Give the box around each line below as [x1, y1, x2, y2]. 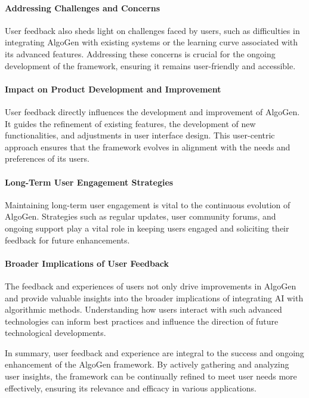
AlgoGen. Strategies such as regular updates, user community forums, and [5, 210, 276, 223]
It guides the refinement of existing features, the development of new [5, 117, 256, 129]
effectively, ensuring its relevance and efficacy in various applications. [5, 381, 257, 394]
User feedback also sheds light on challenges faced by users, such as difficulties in [5, 24, 300, 36]
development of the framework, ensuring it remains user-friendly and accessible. [5, 59, 296, 72]
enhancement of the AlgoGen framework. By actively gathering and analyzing [5, 358, 289, 371]
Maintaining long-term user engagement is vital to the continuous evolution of [5, 198, 291, 211]
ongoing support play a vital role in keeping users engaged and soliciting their [5, 221, 289, 234]
